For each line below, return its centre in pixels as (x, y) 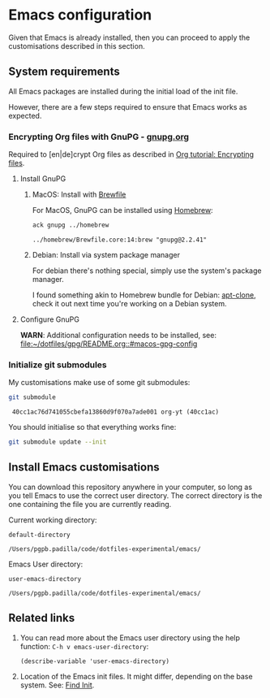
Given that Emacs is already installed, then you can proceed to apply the (129, 37)
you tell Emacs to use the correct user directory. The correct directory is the (135, 495)
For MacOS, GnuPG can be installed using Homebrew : (122, 210)
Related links (42, 618)
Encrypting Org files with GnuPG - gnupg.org (99, 137)
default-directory (39, 535)
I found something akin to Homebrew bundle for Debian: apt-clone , (144, 295)
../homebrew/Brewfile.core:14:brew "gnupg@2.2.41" (120, 240)
